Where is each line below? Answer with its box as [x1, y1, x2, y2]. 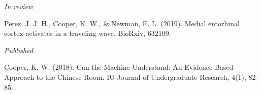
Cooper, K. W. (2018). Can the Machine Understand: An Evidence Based [4, 62, 234, 72]
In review [4, 1, 33, 11]
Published [4, 44, 34, 55]
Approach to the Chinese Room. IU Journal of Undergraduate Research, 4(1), [4, 71, 246, 82]
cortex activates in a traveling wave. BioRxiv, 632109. [4, 28, 171, 38]
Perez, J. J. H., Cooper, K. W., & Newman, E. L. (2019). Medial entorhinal [4, 18, 240, 28]
